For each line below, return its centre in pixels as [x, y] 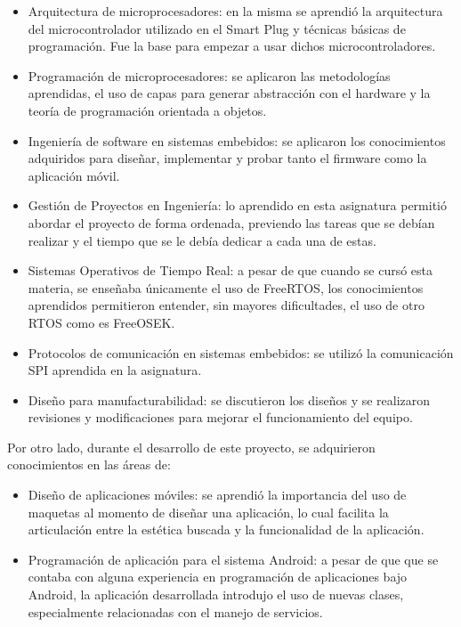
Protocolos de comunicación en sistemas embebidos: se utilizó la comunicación [241, 352]
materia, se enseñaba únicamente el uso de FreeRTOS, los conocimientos [226, 287]
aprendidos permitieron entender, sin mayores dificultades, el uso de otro [226, 305]
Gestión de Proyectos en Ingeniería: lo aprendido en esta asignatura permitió [237, 205]
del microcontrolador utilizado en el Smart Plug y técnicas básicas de [217, 28]
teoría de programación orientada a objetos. [147, 110]
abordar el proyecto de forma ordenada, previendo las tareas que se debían [231, 222]
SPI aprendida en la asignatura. [115, 370]
